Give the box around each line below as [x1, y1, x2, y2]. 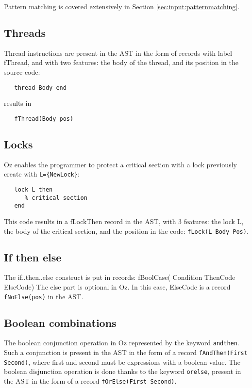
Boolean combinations [4, 315, 117, 330]
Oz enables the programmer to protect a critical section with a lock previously [4, 159, 237, 169]
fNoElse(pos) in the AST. [4, 291, 84, 301]
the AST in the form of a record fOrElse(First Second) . [4, 376, 177, 386]
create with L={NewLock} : [4, 169, 80, 179]
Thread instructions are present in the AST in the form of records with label [4, 48, 232, 58]
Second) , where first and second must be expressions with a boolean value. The [4, 356, 241, 367]
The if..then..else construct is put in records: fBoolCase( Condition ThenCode [4, 272, 235, 282]
